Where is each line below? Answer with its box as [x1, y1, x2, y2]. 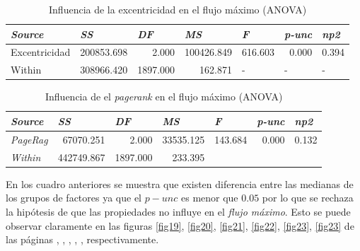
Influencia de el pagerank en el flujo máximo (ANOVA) [45, 89, 283, 104]
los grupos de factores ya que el [6, 190, 142, 205]
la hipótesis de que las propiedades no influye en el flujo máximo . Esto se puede [6, 204, 351, 218]
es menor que [180, 190, 238, 205]
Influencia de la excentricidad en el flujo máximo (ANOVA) [49, 2, 307, 16]
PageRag [11, 132, 48, 146]
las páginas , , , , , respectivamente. [6, 232, 159, 247]
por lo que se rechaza [262, 190, 354, 205]
